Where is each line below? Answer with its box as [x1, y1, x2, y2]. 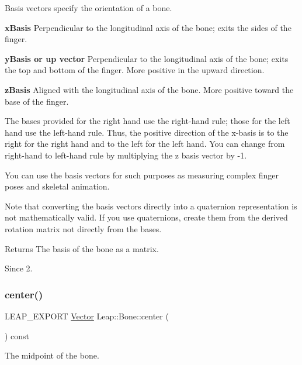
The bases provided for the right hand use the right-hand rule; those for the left [5, 115, 290, 127]
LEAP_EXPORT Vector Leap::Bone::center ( [5, 309, 169, 322]
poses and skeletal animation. [5, 180, 110, 192]
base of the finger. [5, 95, 69, 107]
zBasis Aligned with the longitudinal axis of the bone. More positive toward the [5, 83, 294, 95]
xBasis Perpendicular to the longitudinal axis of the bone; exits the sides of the [5, 21, 291, 33]
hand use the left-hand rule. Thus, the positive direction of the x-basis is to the [5, 126, 289, 138]
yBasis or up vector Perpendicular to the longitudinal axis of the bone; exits [5, 52, 289, 64]
